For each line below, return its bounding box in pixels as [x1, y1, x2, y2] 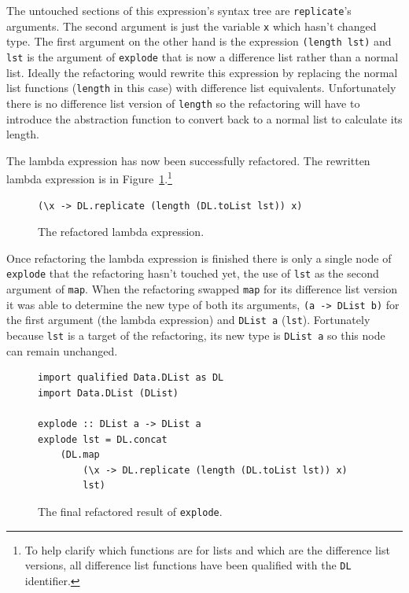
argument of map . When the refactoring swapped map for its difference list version [6, 281, 397, 296]
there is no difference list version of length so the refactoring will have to [6, 94, 360, 111]
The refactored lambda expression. [38, 223, 204, 240]
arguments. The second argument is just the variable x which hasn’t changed [6, 17, 377, 34]
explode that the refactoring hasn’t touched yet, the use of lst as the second [6, 265, 379, 282]
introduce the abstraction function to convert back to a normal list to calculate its [6, 110, 403, 127]
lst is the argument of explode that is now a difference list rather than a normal [6, 48, 399, 64]
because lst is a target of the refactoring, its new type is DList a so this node [6, 326, 385, 343]
